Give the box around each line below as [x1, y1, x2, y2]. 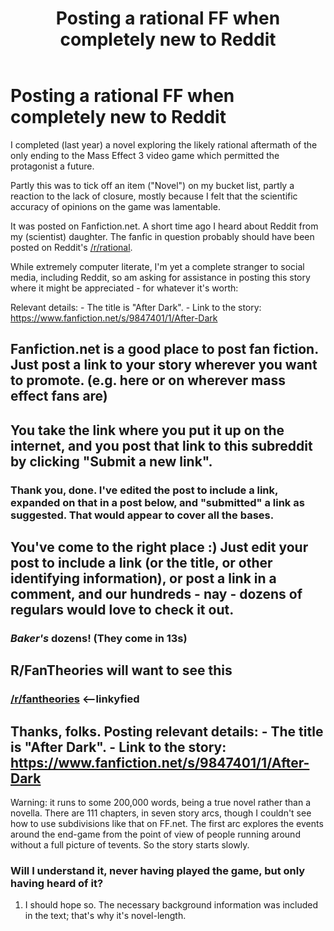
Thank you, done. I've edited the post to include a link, [10, 483, 279, 497]
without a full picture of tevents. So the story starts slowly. [10, 839, 250, 851]
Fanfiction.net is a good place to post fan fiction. [10, 341, 319, 358]
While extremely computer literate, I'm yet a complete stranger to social [10, 260, 305, 272]
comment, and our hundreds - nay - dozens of [10, 586, 303, 603]
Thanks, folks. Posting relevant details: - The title [10, 723, 324, 740]
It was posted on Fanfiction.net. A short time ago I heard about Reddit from [10, 220, 319, 232]
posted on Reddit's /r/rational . [10, 241, 133, 253]
